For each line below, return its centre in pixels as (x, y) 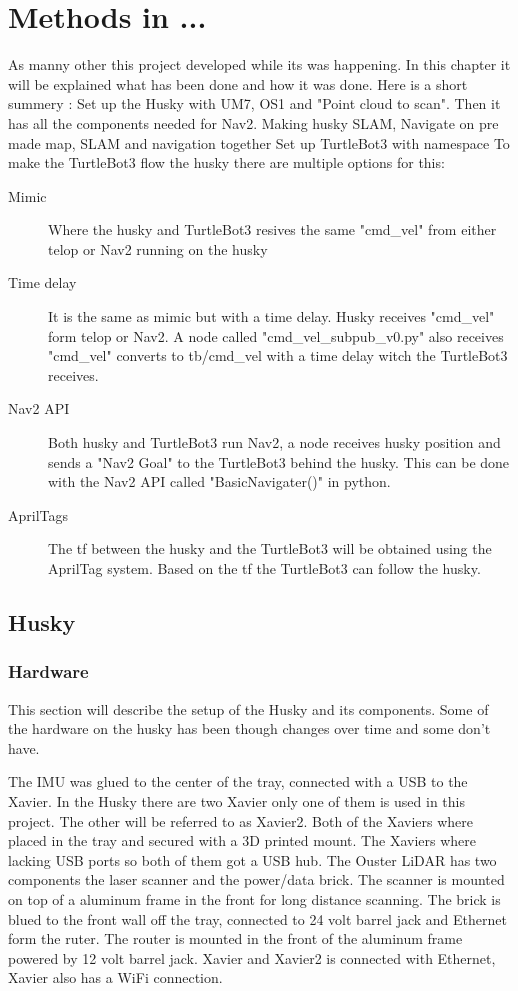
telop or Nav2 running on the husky (158, 248)
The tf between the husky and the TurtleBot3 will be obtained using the (270, 548)
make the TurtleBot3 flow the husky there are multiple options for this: (226, 162)
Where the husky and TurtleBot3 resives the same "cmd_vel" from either (272, 229)
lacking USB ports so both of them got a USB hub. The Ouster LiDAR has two (252, 859)
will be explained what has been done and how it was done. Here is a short (238, 83)
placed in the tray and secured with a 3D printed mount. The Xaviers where (242, 840)
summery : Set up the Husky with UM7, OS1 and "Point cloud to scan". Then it (254, 103)
